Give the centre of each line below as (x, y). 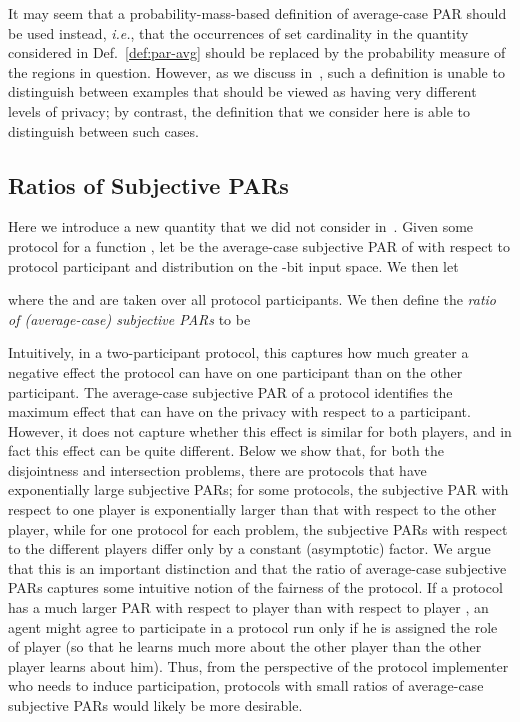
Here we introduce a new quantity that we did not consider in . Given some (241, 226)
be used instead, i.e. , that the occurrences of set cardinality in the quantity (238, 32)
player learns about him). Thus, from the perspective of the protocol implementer (258, 665)
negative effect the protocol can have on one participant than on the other (235, 371)
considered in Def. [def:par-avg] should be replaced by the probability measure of (257, 52)
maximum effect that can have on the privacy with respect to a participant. (239, 411)
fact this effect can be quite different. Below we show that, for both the (226, 450)
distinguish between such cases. (103, 130)
